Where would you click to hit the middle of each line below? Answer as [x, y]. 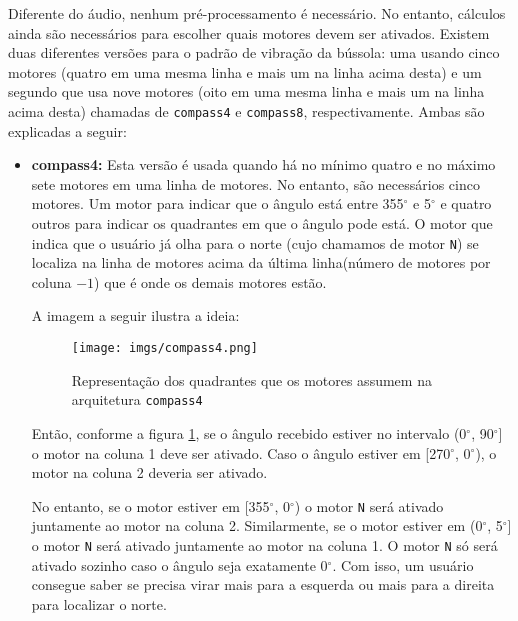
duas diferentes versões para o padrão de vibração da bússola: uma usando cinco [254, 52]
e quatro [466, 203]
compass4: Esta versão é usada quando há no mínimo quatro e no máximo [263, 164]
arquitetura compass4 [137, 399]
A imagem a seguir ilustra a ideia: [135, 315]
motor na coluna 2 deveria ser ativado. [149, 472]
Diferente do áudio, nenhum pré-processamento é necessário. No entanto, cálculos [257, 13]
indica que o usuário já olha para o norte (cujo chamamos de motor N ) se [255, 242]
